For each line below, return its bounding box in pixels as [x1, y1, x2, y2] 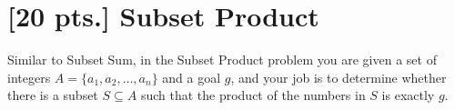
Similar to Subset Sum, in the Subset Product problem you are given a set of [7, 50, 437, 69]
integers [7, 67, 51, 86]
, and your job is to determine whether [230, 67, 447, 86]
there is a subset [7, 85, 98, 105]
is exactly [381, 85, 435, 105]
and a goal [162, 67, 221, 86]
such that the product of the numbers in [140, 85, 366, 105]
